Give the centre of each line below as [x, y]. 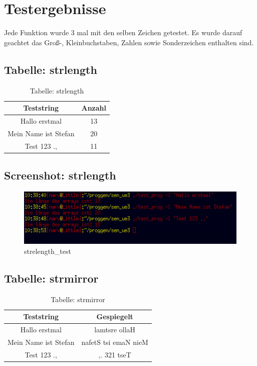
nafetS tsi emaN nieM [115, 342]
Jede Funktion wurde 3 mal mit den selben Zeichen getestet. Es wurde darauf [123, 32]
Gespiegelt [115, 316]
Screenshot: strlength [60, 175]
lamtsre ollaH [115, 329]
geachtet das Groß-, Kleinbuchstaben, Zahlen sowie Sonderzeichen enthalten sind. [129, 42]
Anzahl [94, 108]
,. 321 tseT [115, 354]
